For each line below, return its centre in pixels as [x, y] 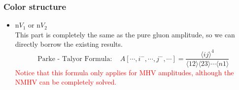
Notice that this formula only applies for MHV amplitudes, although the [124, 72]
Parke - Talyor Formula [74, 59]
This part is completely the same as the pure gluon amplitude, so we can [125, 34]
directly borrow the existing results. [69, 44]
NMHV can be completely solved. [66, 82]
